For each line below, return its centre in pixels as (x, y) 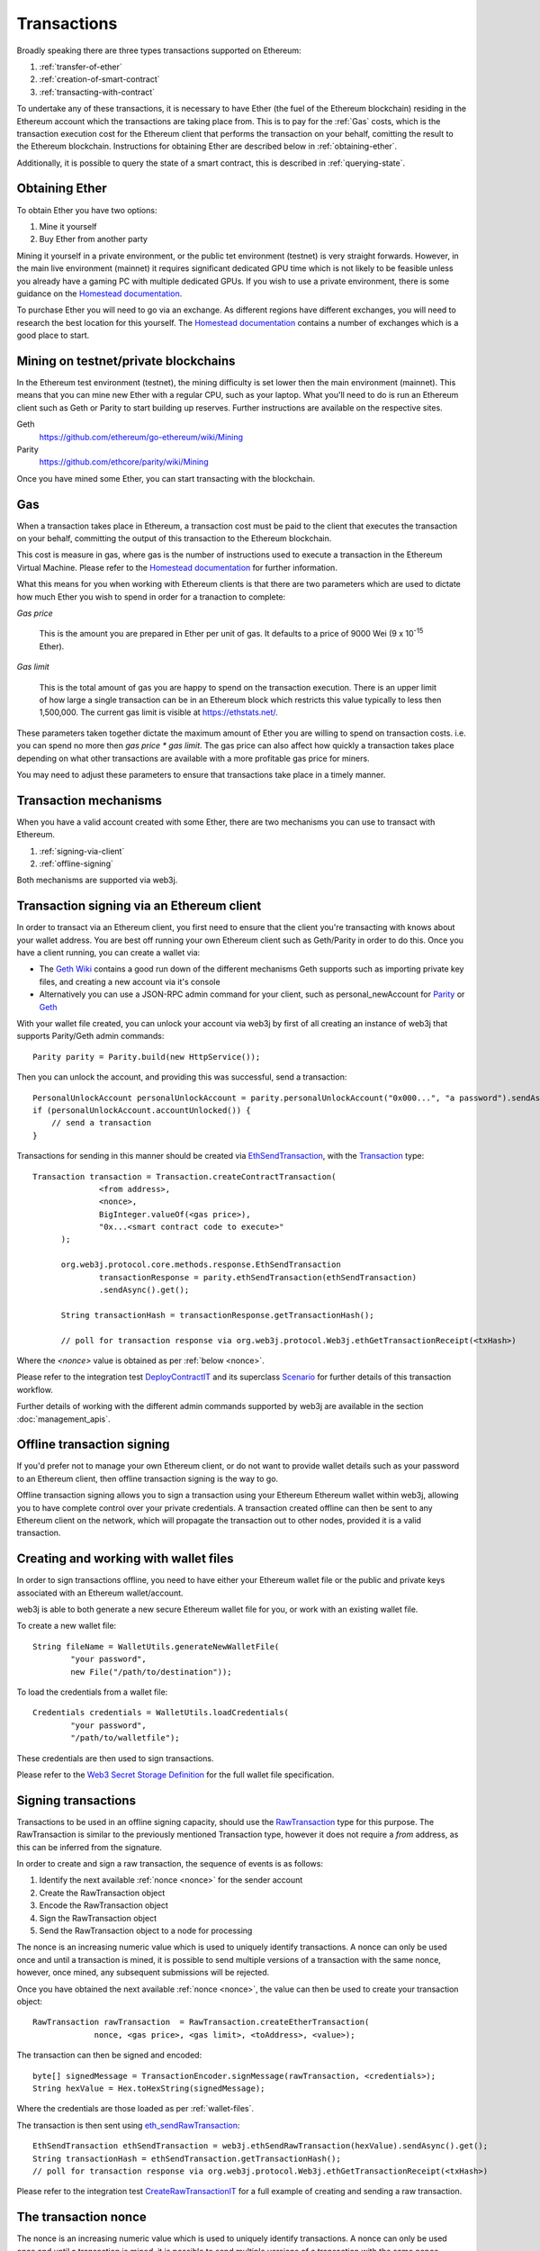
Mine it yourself (68, 226)
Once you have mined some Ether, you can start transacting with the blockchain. (166, 478)
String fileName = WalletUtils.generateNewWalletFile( (156, 1646)
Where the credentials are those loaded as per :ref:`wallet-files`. (135, 2109)
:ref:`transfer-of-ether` (81, 67)
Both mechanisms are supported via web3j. (97, 880)
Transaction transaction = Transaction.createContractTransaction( (184, 1176)
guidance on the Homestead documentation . (99, 294)
